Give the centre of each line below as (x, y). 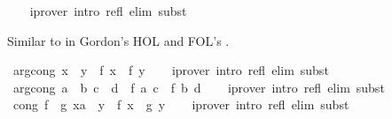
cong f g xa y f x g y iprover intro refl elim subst (181, 104)
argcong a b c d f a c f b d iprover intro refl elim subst (199, 87)
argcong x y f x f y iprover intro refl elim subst (171, 70)
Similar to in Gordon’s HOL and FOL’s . (118, 40)
